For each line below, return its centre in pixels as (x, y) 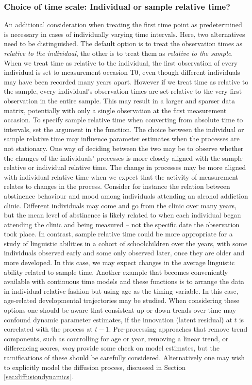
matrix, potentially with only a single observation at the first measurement (115, 110)
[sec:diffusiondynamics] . (39, 377)
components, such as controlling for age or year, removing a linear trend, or (116, 338)
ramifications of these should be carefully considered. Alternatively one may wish (124, 357)
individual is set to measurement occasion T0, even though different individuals (122, 72)
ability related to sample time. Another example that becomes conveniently (116, 272)
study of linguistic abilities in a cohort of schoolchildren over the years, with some (126, 243)
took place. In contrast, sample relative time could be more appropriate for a (118, 234)
